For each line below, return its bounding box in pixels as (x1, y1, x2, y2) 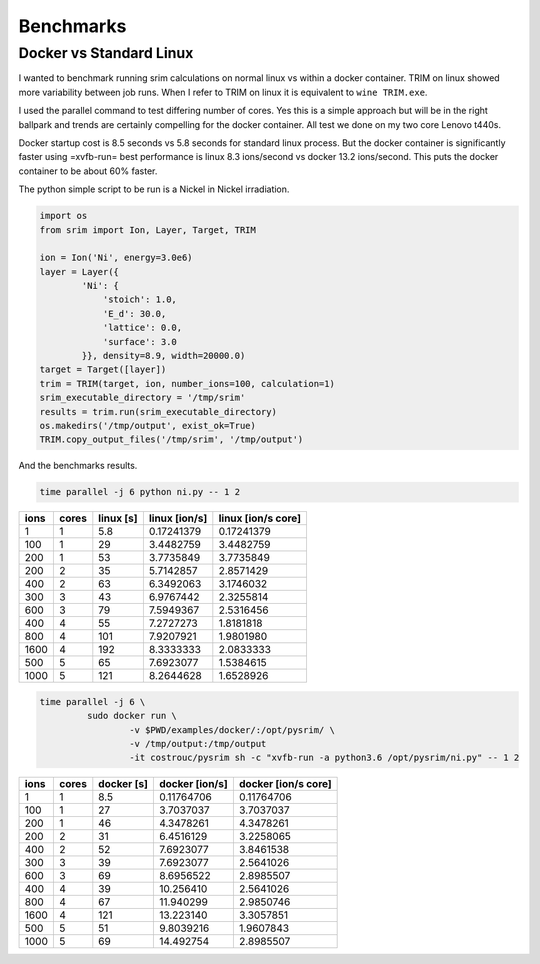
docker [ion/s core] (238, 777, 332, 791)
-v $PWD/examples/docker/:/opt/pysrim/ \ (128, 724, 335, 735)
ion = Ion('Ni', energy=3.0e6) (39, 252, 194, 264)
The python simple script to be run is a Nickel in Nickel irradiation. (18, 183, 290, 195)
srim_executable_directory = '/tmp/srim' (39, 392, 246, 404)
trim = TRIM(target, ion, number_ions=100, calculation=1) (39, 378, 335, 389)
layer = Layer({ (39, 266, 120, 277)
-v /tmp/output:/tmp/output (128, 738, 267, 750)
